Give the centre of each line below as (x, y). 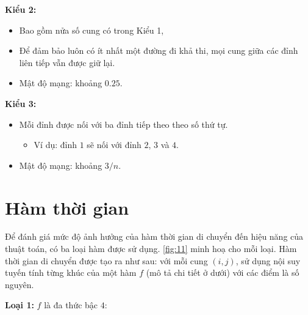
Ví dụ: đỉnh (56, 145)
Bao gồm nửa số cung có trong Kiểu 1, (91, 30)
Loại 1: (20, 305)
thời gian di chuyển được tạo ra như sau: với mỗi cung (106, 260)
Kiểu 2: (21, 9)
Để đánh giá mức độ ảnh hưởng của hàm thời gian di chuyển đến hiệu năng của (154, 236)
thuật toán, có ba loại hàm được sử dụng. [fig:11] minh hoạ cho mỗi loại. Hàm (151, 249)
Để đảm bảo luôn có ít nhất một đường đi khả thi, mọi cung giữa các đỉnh (159, 50)
